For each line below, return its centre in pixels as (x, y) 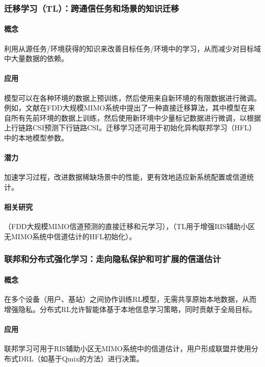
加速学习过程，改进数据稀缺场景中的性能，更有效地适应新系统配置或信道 (125, 177)
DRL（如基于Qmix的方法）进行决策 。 (81, 358)
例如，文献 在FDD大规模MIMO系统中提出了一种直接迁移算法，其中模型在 (126, 108)
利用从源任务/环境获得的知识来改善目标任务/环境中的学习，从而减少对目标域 (132, 48)
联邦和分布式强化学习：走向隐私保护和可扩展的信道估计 (113, 259)
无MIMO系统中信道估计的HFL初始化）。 (70, 236)
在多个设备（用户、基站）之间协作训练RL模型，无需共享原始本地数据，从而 (130, 299)
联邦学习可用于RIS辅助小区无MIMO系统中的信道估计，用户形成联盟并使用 (128, 348)
